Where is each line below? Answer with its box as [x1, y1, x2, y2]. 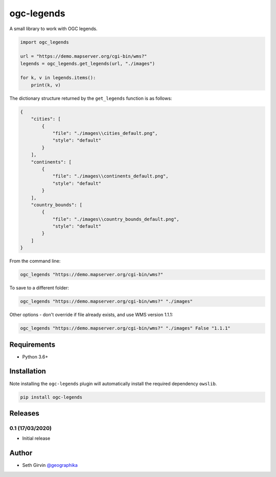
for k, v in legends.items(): [20, 75, 96, 81]
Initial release [22, 435, 51, 442]
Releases [9, 409, 39, 418]
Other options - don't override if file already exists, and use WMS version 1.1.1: [9, 312, 173, 318]
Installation [9, 367, 46, 376]
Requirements [9, 340, 56, 349]
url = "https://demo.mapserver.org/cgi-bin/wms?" [20, 54, 147, 59]
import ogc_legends [20, 39, 69, 45]
